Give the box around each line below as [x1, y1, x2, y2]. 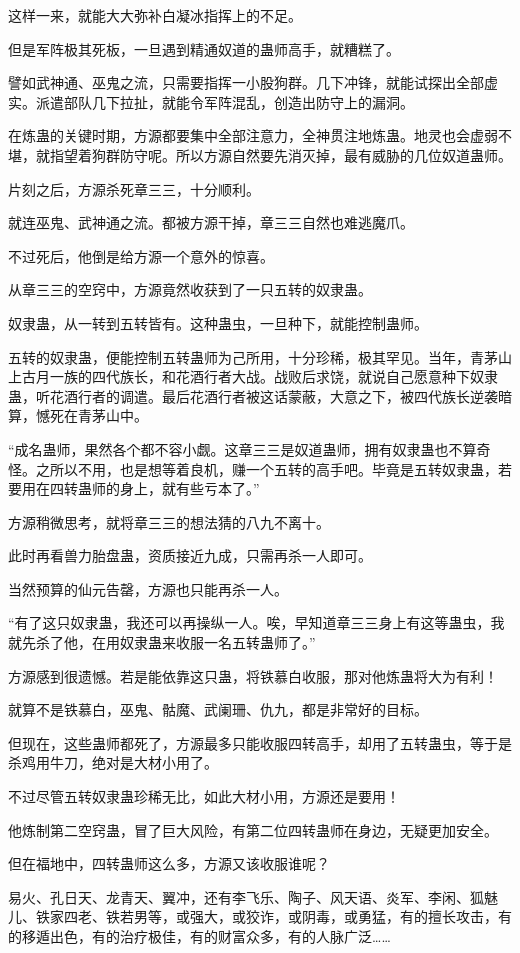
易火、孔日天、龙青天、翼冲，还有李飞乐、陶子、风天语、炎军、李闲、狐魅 [8, 886, 498, 907]
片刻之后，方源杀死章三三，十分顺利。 [8, 178, 260, 199]
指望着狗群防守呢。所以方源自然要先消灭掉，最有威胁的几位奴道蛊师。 [49, 144, 512, 165]
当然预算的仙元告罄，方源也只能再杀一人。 [8, 578, 288, 599]
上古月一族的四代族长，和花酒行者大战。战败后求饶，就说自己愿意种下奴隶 [8, 366, 498, 387]
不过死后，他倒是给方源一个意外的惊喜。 [8, 245, 274, 266]
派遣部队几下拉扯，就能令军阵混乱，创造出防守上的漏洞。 [35, 91, 414, 112]
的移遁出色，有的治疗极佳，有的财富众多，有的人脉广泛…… [8, 926, 391, 946]
